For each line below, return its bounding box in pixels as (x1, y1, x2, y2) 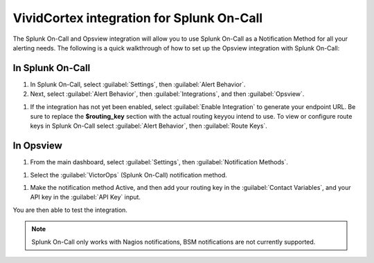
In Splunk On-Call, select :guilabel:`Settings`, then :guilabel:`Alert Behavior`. (30, 80, 246, 88)
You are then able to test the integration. (12, 206, 128, 214)
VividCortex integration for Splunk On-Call (12, 10, 263, 26)
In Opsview (12, 140, 62, 152)
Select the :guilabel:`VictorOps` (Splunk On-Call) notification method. (30, 171, 228, 179)
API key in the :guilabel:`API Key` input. (30, 193, 141, 202)
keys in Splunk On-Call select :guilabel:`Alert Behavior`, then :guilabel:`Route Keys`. (30, 121, 268, 130)
